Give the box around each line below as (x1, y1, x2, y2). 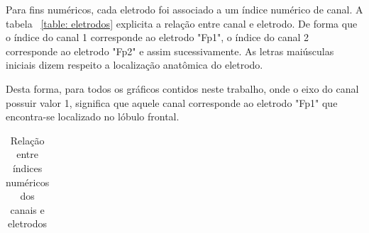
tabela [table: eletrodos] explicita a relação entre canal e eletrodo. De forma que (6, 16, 358, 30)
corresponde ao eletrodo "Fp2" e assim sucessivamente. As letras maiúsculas (6, 43, 334, 58)
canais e (10, 202, 45, 217)
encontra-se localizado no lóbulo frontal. (6, 109, 180, 124)
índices (12, 160, 43, 175)
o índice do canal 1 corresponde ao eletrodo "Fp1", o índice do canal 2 (6, 30, 309, 45)
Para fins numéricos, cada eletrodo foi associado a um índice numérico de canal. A (6, 2, 363, 16)
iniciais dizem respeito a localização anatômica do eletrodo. (6, 57, 263, 72)
